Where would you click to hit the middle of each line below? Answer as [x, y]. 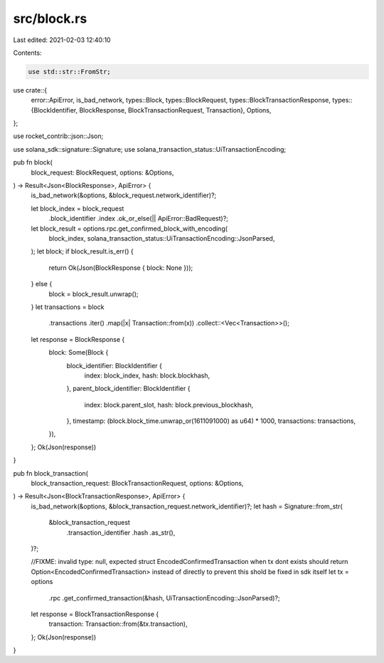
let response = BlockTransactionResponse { [95, 614]
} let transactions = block [68, 307]
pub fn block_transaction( [51, 473]
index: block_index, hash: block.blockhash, [147, 375]
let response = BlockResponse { [78, 339]
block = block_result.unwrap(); [94, 294]
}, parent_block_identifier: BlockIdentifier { [128, 389]
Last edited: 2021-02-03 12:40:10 [62, 40]
